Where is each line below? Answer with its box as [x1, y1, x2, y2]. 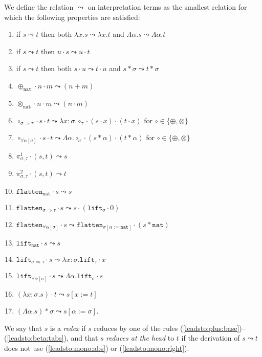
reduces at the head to [106, 332, 174, 343]
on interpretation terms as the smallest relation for [88, 2, 247, 12]
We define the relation [4, 2, 74, 12]
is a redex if [50, 322, 86, 333]
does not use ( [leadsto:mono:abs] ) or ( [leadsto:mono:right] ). [4, 342, 189, 353]
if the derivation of [181, 332, 240, 343]
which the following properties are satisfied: [4, 11, 140, 22]
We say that [4, 322, 42, 333]
